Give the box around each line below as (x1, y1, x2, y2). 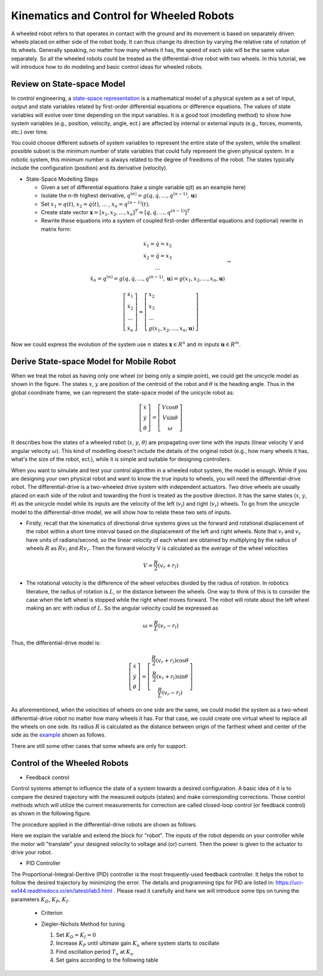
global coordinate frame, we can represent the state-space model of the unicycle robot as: (11, 389, 234, 396)
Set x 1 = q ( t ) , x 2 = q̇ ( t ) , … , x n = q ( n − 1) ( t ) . (41, 200, 150, 209)
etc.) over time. (11, 128, 49, 135)
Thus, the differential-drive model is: (11, 639, 101, 646)
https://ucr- (275, 879, 304, 886)
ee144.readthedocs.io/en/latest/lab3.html (11, 887, 113, 895)
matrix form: (41, 225, 72, 233)
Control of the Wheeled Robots (11, 758, 129, 768)
